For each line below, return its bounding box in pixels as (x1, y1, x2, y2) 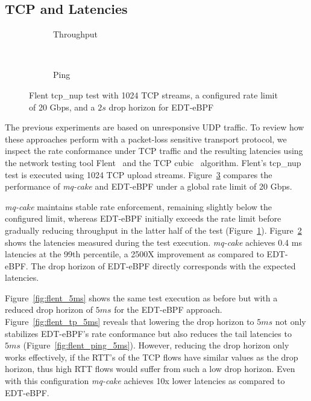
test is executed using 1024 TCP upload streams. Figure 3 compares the (5, 168, 272, 181)
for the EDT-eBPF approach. (114, 303, 222, 316)
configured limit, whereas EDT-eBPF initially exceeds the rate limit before (5, 212, 281, 225)
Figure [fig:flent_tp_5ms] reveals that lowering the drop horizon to (5, 315, 254, 328)
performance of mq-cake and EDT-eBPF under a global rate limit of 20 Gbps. (5, 180, 292, 193)
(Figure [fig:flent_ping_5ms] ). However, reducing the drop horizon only (23, 339, 289, 351)
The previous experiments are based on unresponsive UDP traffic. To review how (5, 121, 304, 133)
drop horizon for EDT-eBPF (108, 100, 214, 113)
